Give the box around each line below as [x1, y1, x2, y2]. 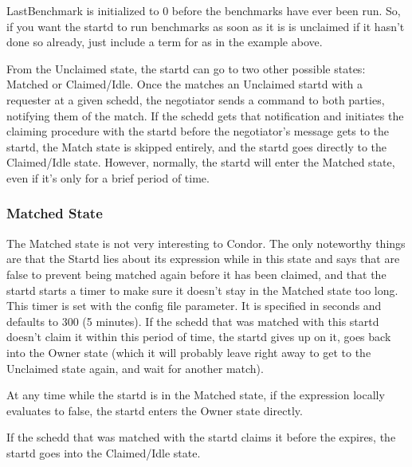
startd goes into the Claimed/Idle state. [6, 444, 201, 461]
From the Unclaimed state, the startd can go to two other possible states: [6, 60, 366, 77]
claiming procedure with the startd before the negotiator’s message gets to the [6, 123, 390, 139]
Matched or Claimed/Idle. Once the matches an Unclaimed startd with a [6, 76, 363, 92]
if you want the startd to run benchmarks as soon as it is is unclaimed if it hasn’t [6, 18, 405, 34]
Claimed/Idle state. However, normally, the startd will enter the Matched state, [6, 154, 395, 171]
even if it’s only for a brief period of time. [6, 169, 210, 186]
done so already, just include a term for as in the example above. [6, 33, 323, 50]
